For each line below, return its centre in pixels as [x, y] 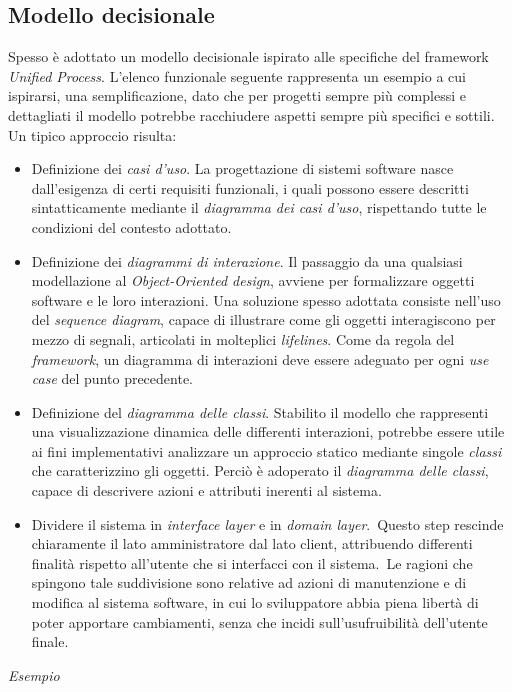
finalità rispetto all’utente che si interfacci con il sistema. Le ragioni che [252, 562]
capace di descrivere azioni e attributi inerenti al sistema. [206, 490]
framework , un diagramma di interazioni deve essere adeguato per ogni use [260, 358]
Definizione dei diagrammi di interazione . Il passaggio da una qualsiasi [247, 260]
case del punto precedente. [112, 378]
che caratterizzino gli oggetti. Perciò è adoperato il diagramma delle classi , [260, 470]
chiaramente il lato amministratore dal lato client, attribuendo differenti [252, 543]
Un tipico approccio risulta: [92, 134]
